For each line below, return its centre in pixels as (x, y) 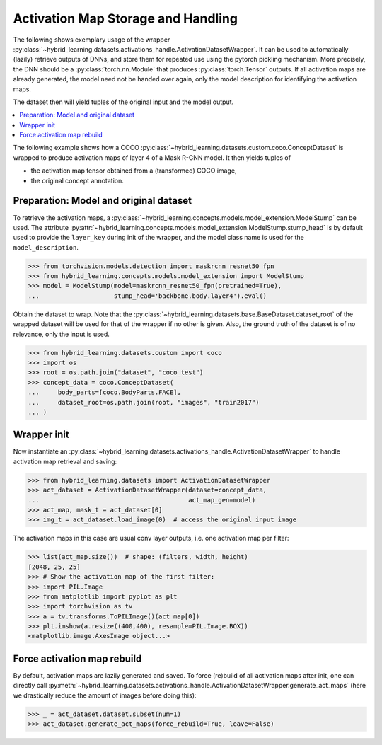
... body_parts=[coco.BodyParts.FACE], (105, 392)
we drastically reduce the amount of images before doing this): (105, 695)
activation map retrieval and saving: (65, 461)
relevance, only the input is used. (61, 334)
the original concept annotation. (77, 180)
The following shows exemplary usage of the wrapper (92, 40)
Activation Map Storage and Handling (126, 18)
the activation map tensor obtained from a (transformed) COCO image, (134, 171)
